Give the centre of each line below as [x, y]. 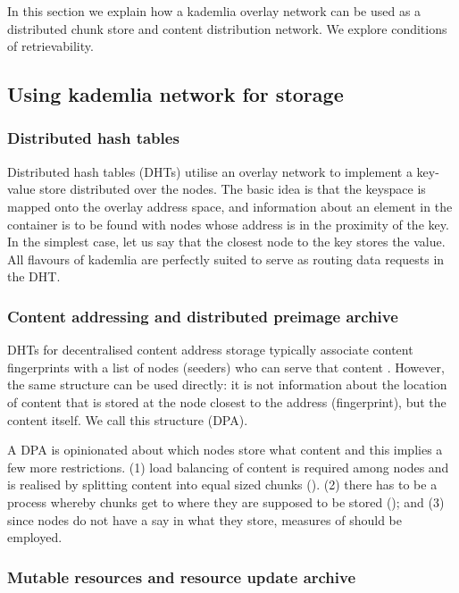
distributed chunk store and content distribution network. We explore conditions [227, 28]
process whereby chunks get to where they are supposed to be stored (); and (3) [226, 501]
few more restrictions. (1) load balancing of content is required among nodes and [228, 467]
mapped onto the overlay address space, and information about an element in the [230, 206]
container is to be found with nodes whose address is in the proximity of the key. [228, 224]
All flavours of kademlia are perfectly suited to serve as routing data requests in [226, 259]
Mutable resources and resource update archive [182, 576]
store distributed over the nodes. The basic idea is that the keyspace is [233, 189]
